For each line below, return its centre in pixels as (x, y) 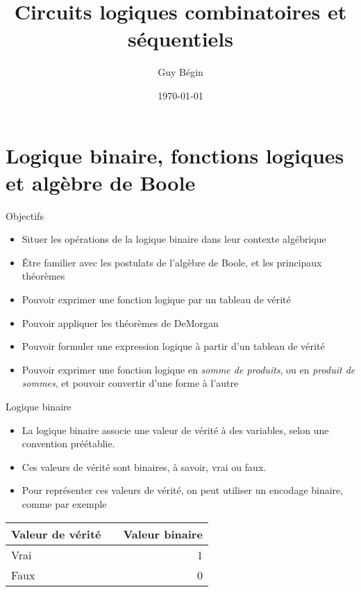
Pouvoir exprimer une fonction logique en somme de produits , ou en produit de (188, 369)
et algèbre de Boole (101, 182)
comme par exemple (64, 503)
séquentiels (180, 39)
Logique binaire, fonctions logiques (175, 155)
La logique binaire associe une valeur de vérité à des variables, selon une (175, 430)
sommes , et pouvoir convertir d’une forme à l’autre (130, 383)
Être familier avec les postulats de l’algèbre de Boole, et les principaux (172, 262)
